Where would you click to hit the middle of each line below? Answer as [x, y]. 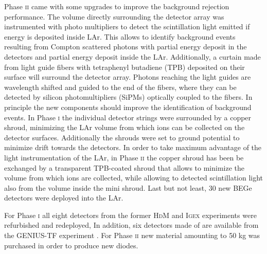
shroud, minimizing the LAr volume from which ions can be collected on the [124, 127]
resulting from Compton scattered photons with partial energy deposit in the [126, 47]
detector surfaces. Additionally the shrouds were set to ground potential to [122, 137]
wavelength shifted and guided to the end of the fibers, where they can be [120, 87]
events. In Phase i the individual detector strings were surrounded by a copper [128, 117]
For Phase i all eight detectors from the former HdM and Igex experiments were [130, 215]
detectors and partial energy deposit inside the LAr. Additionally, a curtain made [132, 56]
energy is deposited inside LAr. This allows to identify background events [120, 36]
